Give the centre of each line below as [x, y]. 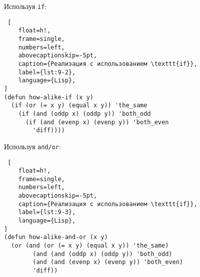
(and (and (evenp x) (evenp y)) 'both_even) [108, 262]
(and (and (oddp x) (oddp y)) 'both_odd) [102, 254]
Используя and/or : [32, 146]
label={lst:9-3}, [47, 212]
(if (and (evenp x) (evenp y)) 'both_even [97, 122]
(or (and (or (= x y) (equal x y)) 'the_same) [90, 246]
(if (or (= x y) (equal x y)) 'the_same [79, 106]
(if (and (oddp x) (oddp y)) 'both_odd [84, 114]
